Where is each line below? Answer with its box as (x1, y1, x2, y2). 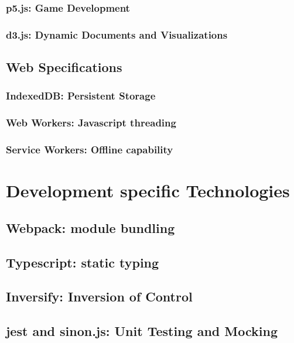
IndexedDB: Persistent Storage (6, 88, 156, 103)
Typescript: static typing (6, 253, 159, 271)
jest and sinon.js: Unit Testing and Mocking (6, 322, 278, 340)
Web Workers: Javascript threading (6, 115, 176, 130)
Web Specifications (6, 58, 122, 76)
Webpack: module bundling (6, 218, 175, 236)
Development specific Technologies (6, 179, 290, 203)
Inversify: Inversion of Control (6, 287, 193, 306)
